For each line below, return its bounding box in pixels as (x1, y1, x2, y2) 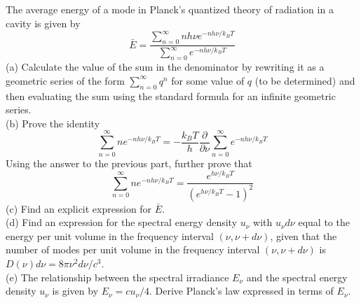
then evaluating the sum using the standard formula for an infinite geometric (6, 88, 336, 103)
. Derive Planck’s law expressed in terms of (149, 283, 334, 298)
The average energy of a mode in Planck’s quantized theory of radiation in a (6, 2, 334, 16)
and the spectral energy (246, 269, 348, 284)
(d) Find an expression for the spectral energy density (6, 215, 238, 230)
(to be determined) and (254, 73, 355, 87)
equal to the (298, 215, 350, 230)
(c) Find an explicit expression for (6, 201, 152, 216)
